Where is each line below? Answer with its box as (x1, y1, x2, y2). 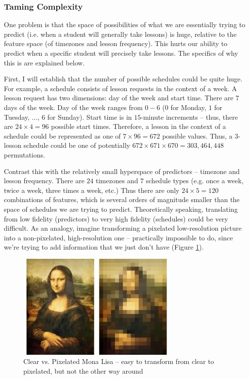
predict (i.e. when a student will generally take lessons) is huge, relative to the (4, 29, 237, 39)
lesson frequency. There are (4, 175, 84, 186)
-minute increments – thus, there (141, 111, 238, 122)
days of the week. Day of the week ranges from (4, 102, 143, 112)
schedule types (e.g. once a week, (146, 175, 244, 186)
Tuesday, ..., (4, 111, 40, 122)
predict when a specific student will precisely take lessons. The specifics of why (4, 48, 238, 58)
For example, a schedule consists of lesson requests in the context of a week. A (4, 83, 237, 93)
